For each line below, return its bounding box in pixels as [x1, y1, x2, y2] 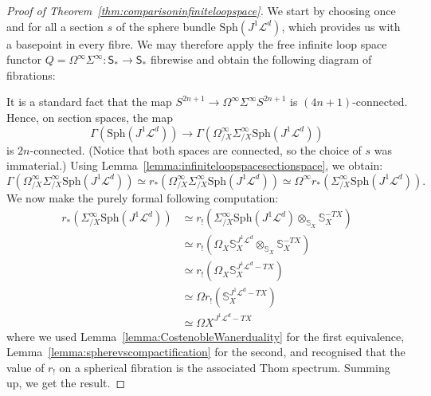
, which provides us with [281, 18, 401, 34]
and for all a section [6, 18, 104, 34]
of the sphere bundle [116, 18, 216, 34]
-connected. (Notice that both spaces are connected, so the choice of [29, 141, 362, 158]
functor [6, 51, 42, 68]
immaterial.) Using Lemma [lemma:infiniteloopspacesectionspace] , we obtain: [6, 157, 383, 174]
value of [6, 359, 45, 375]
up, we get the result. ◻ [6, 374, 126, 391]
